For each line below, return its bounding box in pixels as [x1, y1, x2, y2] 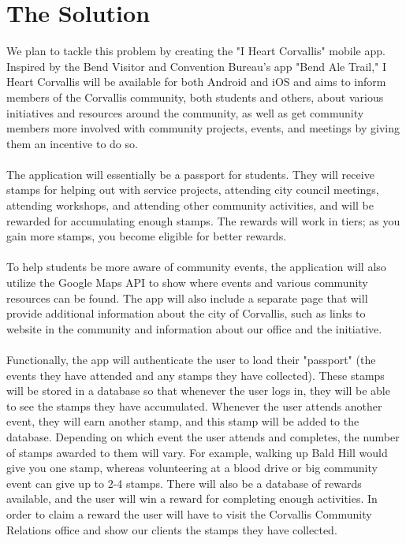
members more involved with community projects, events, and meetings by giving [6, 120, 400, 136]
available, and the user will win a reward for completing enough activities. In [6, 490, 378, 507]
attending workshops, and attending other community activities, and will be [6, 197, 374, 214]
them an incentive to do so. [6, 135, 138, 151]
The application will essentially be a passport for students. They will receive [6, 166, 374, 182]
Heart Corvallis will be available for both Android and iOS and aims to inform [6, 73, 386, 90]
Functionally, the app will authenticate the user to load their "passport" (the [6, 351, 376, 367]
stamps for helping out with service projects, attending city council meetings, [6, 181, 379, 198]
